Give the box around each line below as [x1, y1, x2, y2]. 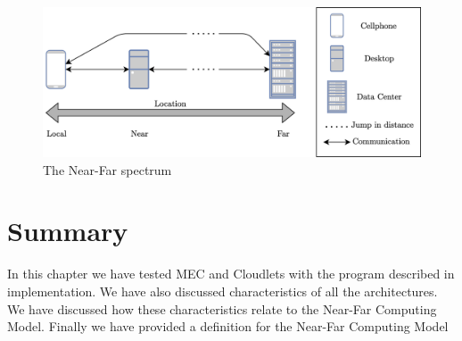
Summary [7, 212, 128, 249]
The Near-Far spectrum [43, 160, 172, 179]
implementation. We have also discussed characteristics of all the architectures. [7, 282, 438, 301]
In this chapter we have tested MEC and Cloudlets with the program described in [7, 264, 455, 283]
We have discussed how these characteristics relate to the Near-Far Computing [7, 299, 437, 318]
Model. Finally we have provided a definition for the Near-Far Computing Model [7, 317, 449, 336]
